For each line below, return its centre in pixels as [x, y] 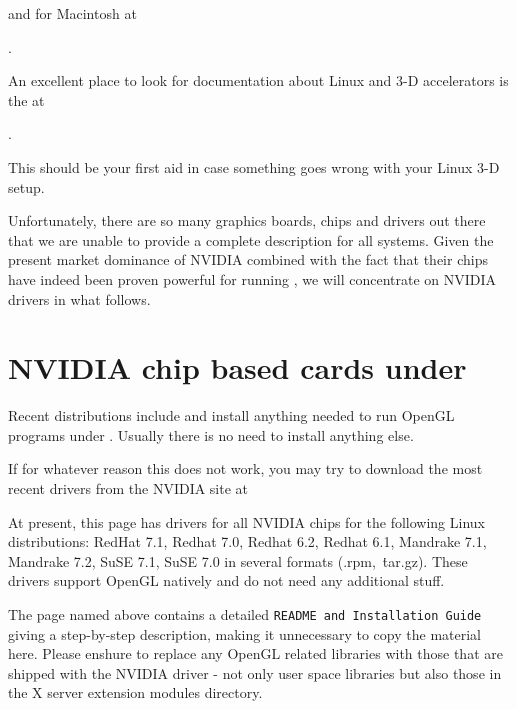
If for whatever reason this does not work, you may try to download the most [245, 468]
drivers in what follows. [79, 298]
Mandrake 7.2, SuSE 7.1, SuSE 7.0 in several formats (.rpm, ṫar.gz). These [238, 560]
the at [26, 99]
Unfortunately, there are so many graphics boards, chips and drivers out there [247, 220]
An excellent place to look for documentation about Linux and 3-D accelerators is [258, 80]
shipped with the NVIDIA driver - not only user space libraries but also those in [255, 672]
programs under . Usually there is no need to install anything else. [211, 434]
